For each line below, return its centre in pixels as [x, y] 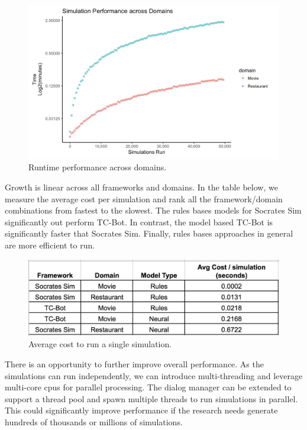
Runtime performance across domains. [98, 167]
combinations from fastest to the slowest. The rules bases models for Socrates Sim [153, 210]
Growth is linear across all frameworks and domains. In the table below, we [141, 187]
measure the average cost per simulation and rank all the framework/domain [144, 198]
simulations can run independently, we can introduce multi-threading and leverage [154, 375]
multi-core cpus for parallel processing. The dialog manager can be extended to [148, 387]
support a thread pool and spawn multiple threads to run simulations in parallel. [151, 398]
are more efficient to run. [50, 245]
